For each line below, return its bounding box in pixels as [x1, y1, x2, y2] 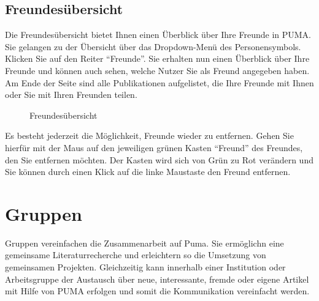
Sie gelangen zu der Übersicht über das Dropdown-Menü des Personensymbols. [5, 40, 301, 53]
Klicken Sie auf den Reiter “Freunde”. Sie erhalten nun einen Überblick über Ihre [5, 52, 310, 65]
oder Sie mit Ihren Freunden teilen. [5, 88, 137, 101]
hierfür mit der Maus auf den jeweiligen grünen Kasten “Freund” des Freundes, [5, 141, 303, 154]
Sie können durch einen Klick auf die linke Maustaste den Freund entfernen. [5, 165, 291, 178]
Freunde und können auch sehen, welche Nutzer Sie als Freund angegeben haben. [5, 64, 310, 76]
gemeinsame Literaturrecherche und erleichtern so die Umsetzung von [5, 248, 266, 261]
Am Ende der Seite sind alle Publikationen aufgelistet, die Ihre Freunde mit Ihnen [5, 76, 314, 89]
